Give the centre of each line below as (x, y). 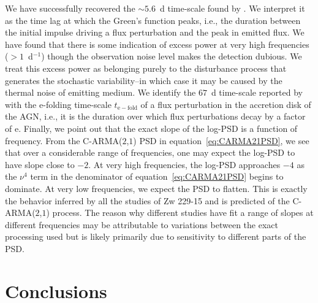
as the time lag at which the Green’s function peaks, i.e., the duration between (153, 20)
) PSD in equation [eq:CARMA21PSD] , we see (221, 140)
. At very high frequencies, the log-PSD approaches (184, 164)
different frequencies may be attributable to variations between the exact (142, 224)
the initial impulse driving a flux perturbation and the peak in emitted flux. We (155, 32)
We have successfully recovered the (70, 8)
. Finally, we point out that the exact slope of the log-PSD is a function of (158, 128)
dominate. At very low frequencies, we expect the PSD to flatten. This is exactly (156, 188)
